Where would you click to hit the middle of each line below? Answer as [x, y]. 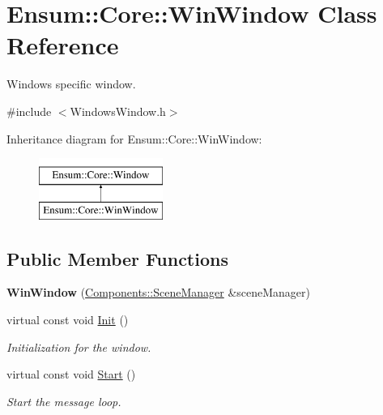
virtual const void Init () [68, 320]
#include [29, 111]
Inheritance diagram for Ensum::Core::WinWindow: [134, 138]
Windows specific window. [71, 84]
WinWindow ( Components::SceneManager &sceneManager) [158, 292]
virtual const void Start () [71, 374]
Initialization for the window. [79, 347]
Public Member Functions [117, 258]
